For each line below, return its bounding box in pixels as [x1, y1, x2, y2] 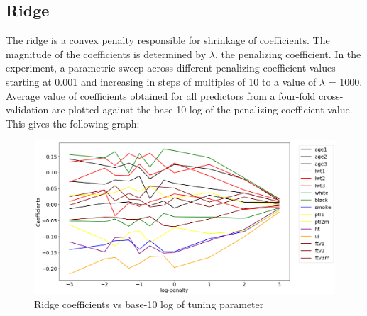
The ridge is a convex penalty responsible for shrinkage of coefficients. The [6, 33, 330, 47]
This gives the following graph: [6, 115, 140, 130]
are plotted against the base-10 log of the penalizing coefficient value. [51, 102, 353, 117]
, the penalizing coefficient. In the [214, 46, 361, 61]
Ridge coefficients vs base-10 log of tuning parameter [34, 297, 264, 312]
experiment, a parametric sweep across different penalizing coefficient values [6, 60, 336, 75]
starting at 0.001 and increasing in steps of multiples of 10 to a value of [6, 74, 317, 89]
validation [6, 102, 49, 117]
